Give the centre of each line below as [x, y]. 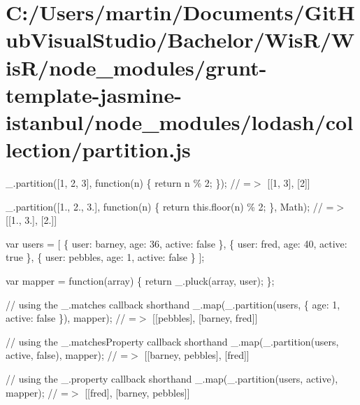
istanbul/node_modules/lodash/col [180, 121]
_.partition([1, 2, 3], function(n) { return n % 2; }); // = [128, 183]
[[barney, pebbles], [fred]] [197, 355]
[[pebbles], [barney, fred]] [205, 318]
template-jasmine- [94, 94]
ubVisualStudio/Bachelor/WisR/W [180, 40]
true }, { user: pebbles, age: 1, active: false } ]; [105, 257]
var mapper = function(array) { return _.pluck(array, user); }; [140, 281]
